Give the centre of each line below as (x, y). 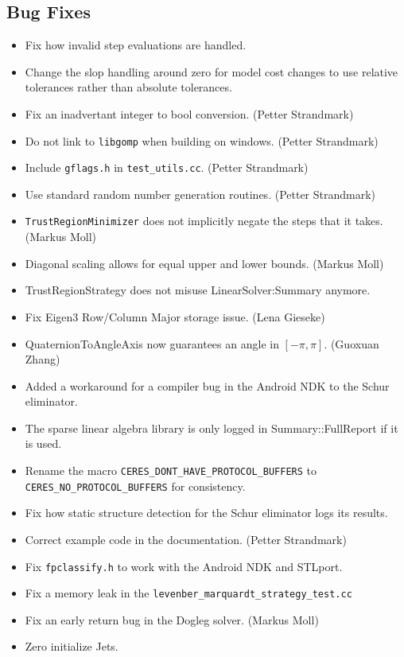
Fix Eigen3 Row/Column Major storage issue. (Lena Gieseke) (175, 316)
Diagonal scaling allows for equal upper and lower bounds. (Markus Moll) (204, 263)
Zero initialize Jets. (72, 646)
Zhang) (43, 359)
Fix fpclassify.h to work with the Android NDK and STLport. (184, 566)
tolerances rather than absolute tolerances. (128, 87)
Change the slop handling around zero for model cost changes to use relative (212, 71)
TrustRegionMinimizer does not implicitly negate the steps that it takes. (204, 221)
